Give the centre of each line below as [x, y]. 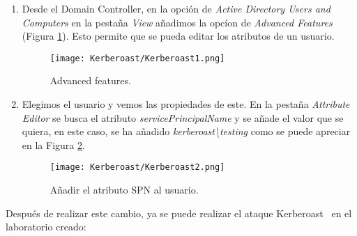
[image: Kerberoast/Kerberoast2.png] [137, 167]
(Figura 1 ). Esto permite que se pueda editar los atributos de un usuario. [178, 36]
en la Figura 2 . [53, 144]
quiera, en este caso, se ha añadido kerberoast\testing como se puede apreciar [186, 131]
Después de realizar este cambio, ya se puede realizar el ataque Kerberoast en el [179, 213]
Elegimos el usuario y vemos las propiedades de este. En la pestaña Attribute [186, 104]
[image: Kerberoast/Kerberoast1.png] [137, 58]
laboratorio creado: [46, 227]
